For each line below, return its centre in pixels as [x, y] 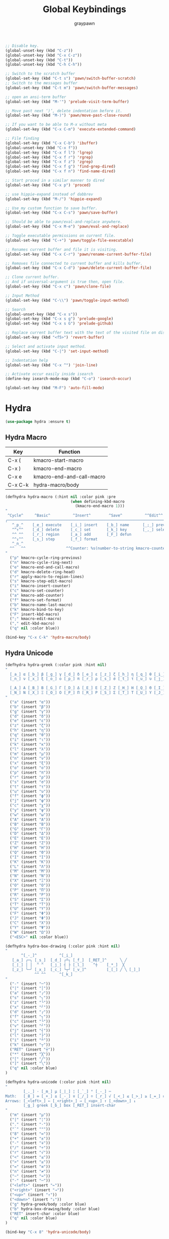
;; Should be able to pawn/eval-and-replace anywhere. [64, 222]
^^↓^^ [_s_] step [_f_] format [55, 539]
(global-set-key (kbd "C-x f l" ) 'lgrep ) [49, 153]
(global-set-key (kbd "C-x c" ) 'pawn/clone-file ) [58, 287]
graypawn [84, 23]
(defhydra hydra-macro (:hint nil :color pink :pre [60, 497]
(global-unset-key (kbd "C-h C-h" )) [44, 65]
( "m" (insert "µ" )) [30, 1115]
